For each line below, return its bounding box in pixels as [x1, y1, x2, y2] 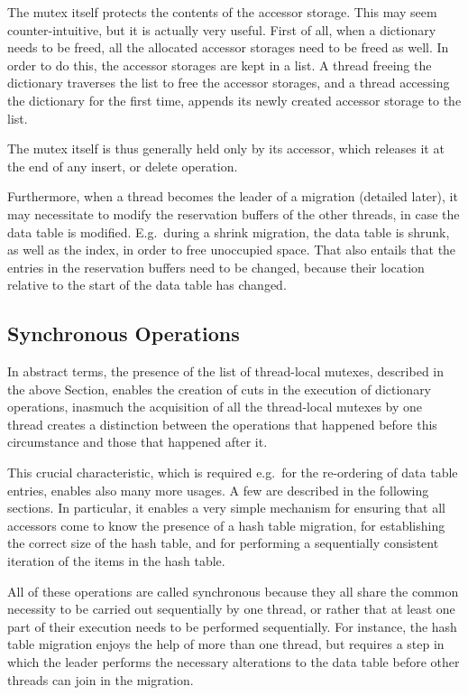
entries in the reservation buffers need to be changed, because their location [7, 257, 425, 276]
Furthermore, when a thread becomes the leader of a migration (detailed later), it [7, 187, 458, 206]
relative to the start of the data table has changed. [7, 275, 287, 294]
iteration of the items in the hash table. [7, 551, 225, 570]
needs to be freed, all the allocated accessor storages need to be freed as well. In [7, 38, 449, 57]
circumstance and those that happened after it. [7, 432, 268, 451]
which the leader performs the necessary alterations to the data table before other [7, 653, 460, 672]
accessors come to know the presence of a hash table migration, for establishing [7, 515, 445, 534]
